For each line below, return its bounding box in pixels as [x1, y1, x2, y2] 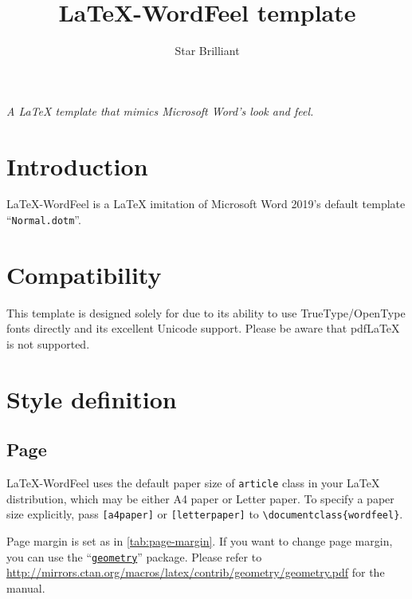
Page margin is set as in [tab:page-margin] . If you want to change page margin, [6, 533, 393, 550]
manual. [6, 579, 45, 596]
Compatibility [6, 258, 162, 290]
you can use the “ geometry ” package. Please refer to [6, 548, 262, 565]
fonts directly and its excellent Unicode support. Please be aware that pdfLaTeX [6, 320, 400, 337]
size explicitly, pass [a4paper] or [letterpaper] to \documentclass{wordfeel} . [6, 506, 403, 522]
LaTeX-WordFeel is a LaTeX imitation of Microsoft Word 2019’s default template [6, 195, 406, 212]
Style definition [6, 382, 177, 415]
